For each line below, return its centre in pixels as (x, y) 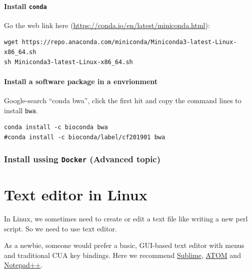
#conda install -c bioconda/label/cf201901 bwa (85, 137)
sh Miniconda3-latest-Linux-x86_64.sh (68, 62)
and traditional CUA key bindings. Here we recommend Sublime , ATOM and (122, 255)
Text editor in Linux (76, 195)
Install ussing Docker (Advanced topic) (82, 159)
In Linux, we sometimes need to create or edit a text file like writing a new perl (126, 218)
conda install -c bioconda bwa (56, 127)
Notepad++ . (23, 265)
